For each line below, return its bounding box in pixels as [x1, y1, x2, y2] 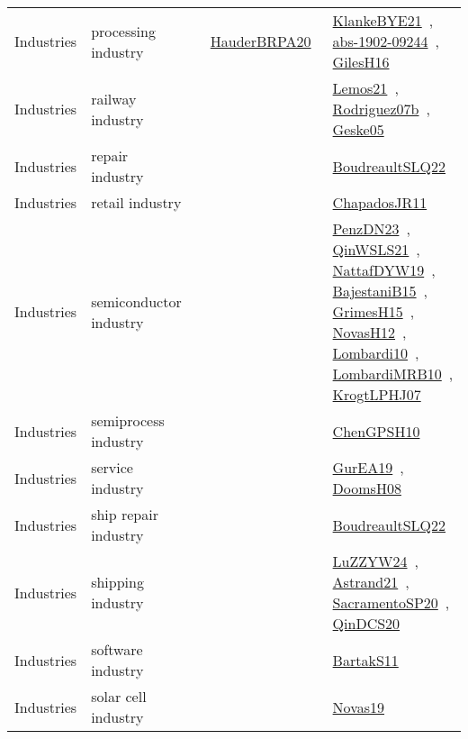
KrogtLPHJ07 [332, 384, 421, 405]
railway [91, 87, 137, 109]
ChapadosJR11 [332, 192, 427, 213]
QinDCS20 [332, 613, 400, 634]
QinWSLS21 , [332, 239, 420, 260]
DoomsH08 [332, 478, 401, 498]
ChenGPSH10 [332, 420, 420, 442]
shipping [91, 571, 144, 592]
